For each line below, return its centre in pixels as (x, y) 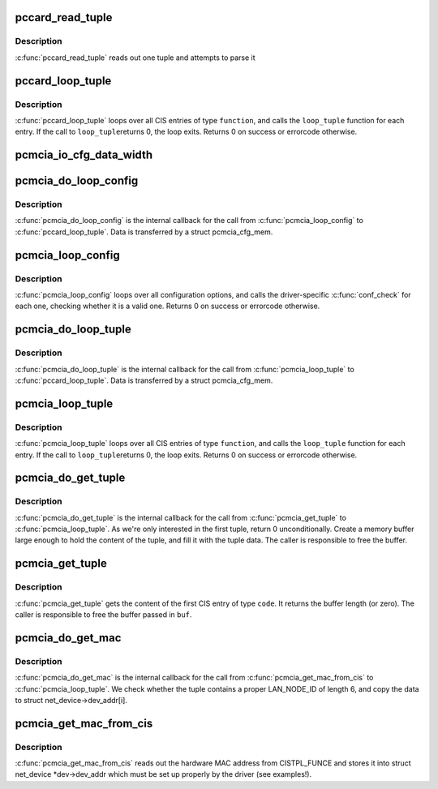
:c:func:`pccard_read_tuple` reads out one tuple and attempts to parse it (135, 58)
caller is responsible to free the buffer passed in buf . (103, 615)
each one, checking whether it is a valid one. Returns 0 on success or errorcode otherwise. (167, 306)
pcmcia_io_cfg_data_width (84, 155)
